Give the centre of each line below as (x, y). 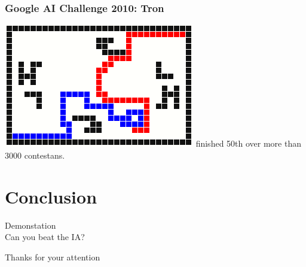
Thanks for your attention (53, 257)
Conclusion (51, 196)
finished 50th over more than (248, 143)
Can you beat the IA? (45, 237)
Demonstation (30, 225)
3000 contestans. (35, 155)
